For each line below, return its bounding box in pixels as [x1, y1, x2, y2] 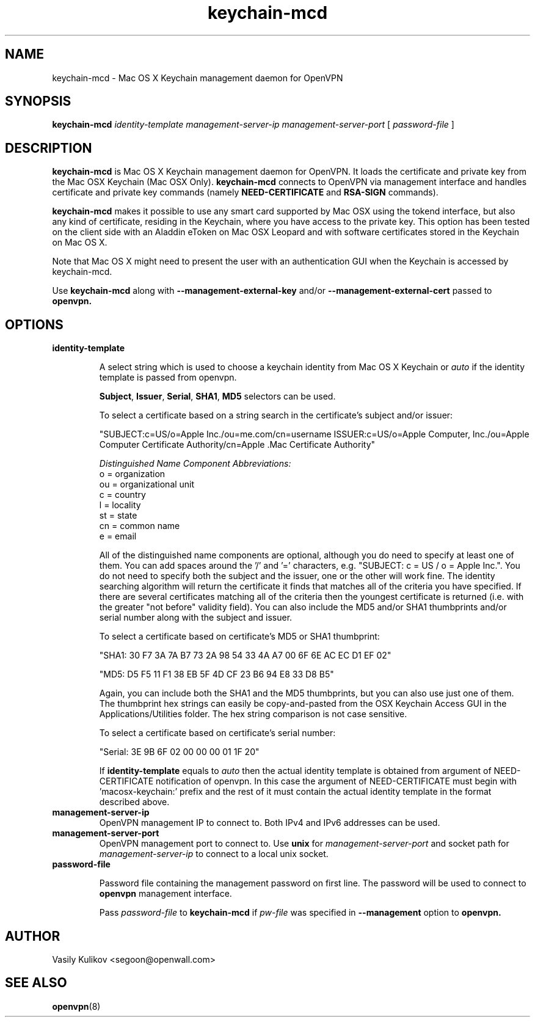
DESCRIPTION [5, 140, 92, 156]
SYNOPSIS [5, 93, 71, 109]
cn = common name [99, 520, 180, 531]
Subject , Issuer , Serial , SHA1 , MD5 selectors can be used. [99, 391, 336, 402]
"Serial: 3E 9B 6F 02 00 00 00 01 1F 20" [99, 746, 260, 757]
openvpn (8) [52, 1001, 101, 1012]
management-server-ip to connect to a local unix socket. [99, 849, 329, 860]
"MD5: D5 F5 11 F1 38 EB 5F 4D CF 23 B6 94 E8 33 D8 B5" [99, 669, 334, 680]
